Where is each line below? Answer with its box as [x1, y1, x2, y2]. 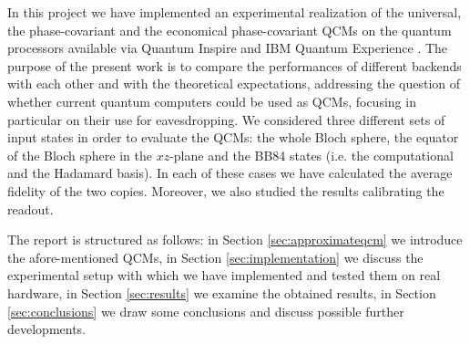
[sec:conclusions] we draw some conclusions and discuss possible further [7, 301, 404, 320]
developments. [7, 319, 87, 339]
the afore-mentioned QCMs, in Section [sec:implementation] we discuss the [7, 247, 424, 266]
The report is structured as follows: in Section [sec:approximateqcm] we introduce [7, 230, 463, 249]
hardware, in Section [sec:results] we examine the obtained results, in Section [7, 283, 436, 302]
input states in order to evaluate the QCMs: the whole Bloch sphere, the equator [7, 128, 459, 147]
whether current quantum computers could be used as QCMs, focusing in [7, 91, 416, 110]
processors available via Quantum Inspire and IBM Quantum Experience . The [7, 38, 448, 57]
